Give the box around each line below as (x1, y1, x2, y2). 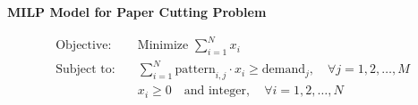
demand (261, 63, 305, 77)
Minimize (137, 39, 189, 52)
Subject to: (55, 63, 115, 77)
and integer (183, 85, 246, 98)
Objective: (55, 39, 112, 52)
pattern (175, 63, 216, 77)
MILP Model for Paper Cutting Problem (7, 3, 267, 20)
